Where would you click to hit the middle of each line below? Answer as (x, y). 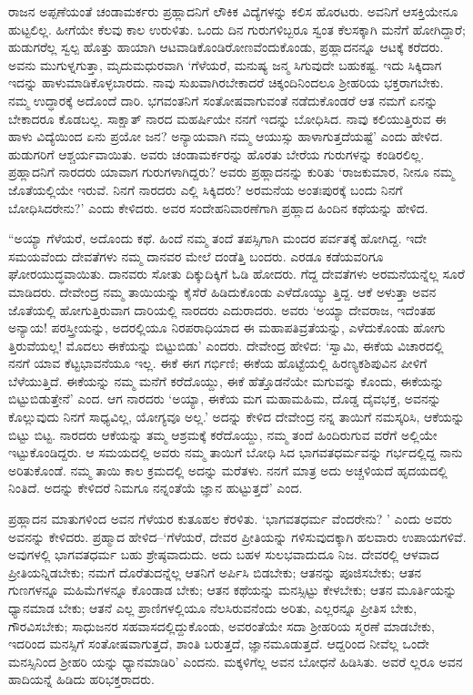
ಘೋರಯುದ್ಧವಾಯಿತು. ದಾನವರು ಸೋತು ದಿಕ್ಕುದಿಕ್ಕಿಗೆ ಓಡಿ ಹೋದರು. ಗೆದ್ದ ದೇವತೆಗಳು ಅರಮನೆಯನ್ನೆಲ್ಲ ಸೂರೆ (236, 274)
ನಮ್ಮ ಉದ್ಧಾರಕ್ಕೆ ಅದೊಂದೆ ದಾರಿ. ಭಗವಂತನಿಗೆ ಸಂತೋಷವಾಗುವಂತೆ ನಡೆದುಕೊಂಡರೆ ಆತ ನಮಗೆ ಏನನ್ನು (223, 100)
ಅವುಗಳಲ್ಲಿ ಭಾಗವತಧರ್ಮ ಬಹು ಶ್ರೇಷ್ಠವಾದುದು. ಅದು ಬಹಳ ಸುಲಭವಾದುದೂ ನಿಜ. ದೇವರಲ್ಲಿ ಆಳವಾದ (224, 554)
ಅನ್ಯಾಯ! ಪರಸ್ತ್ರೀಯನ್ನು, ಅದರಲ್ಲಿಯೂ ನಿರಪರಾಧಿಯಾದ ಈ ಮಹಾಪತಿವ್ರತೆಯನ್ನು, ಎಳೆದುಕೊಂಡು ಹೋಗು (227, 327)
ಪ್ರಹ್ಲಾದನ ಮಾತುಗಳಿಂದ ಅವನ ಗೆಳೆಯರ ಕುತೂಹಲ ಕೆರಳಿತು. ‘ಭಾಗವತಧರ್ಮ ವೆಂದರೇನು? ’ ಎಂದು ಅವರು (230, 519)
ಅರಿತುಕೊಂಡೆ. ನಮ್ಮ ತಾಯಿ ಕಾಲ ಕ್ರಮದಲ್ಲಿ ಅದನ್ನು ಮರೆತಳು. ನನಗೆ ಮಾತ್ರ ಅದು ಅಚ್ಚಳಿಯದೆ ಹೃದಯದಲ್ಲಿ (228, 470)
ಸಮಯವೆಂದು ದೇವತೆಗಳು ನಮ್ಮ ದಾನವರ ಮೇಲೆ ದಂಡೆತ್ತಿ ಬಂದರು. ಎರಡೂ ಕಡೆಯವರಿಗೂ (196, 256)
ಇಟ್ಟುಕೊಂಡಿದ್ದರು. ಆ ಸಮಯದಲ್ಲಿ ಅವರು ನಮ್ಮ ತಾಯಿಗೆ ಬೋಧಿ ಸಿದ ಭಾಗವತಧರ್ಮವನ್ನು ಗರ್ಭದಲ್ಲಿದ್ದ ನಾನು (236, 452)
